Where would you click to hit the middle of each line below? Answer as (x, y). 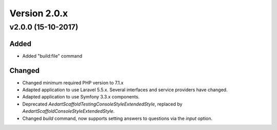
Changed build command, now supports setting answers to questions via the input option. (117, 118)
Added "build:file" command (52, 56)
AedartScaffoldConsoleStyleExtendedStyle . (68, 111)
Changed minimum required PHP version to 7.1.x (73, 83)
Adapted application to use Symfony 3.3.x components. (81, 97)
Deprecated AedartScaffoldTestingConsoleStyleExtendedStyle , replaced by (102, 104)
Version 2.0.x (39, 13)
